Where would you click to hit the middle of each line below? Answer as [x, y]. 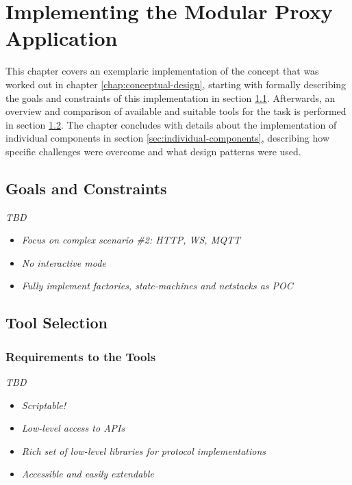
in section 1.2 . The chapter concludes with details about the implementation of [171, 124]
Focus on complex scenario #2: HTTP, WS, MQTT [131, 240]
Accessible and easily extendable [88, 474]
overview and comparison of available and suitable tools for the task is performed [176, 111]
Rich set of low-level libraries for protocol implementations [144, 450]
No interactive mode [64, 262]
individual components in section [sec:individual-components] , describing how [167, 138]
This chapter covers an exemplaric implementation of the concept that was [162, 71]
